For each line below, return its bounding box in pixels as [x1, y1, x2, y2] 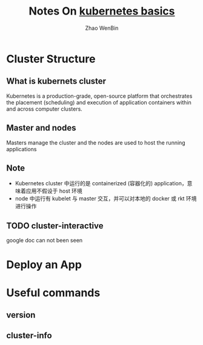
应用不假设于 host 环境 [25, 187, 83, 195]
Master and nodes [6, 123, 76, 133]
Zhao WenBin [85, 24, 119, 32]
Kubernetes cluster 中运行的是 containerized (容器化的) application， [15, 180, 187, 187]
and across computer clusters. [6, 105, 83, 112]
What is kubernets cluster [6, 76, 107, 86]
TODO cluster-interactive [6, 220, 104, 231]
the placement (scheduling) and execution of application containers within [6, 98, 192, 106]
